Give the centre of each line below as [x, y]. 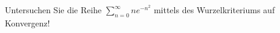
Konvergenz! [27, 22]
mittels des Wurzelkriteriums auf [214, 10]
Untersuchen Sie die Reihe [53, 10]
